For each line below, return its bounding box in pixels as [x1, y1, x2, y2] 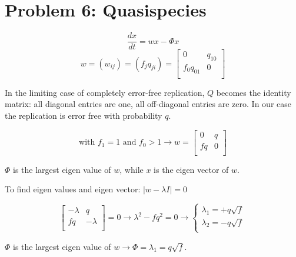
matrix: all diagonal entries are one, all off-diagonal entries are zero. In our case [5, 98, 291, 110]
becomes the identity [216, 86, 291, 98]
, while [119, 163, 144, 175]
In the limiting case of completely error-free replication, [5, 86, 205, 98]
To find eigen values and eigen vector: [5, 183, 141, 195]
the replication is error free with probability [5, 109, 162, 122]
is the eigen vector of [154, 163, 229, 175]
